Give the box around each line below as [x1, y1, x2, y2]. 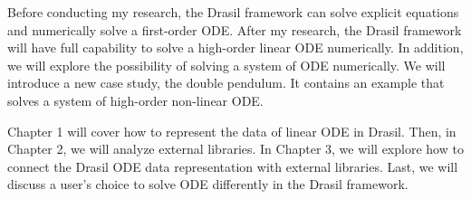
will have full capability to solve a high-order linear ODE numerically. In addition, [7, 38, 464, 57]
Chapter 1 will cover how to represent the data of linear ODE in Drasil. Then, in [7, 121, 457, 140]
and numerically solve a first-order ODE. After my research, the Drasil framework [7, 20, 462, 39]
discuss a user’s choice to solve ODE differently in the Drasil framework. [7, 175, 409, 194]
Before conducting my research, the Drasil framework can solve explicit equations [7, 3, 459, 21]
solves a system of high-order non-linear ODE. [7, 90, 264, 109]
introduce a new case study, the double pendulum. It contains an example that [7, 73, 445, 92]
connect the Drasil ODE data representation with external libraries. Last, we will [7, 156, 458, 175]
